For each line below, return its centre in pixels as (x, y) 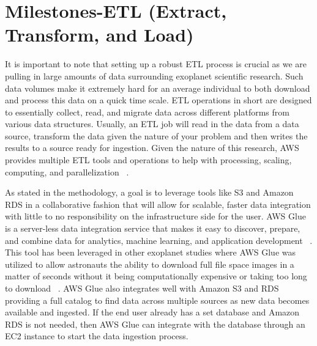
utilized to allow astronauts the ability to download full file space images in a (150, 264)
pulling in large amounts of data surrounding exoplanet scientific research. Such (154, 75)
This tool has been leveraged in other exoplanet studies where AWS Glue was (151, 252)
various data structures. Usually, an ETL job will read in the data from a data (152, 124)
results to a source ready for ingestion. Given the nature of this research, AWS (152, 148)
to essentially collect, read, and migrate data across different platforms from (147, 112)
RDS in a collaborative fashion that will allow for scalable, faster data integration (158, 204)
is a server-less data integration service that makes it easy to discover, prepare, (153, 228)
